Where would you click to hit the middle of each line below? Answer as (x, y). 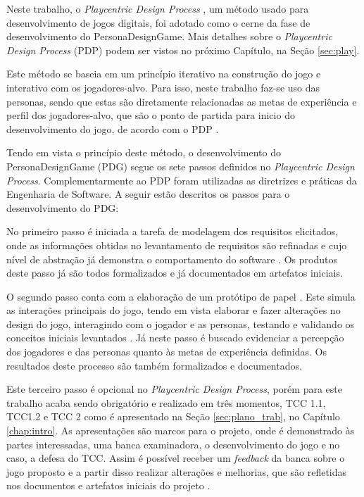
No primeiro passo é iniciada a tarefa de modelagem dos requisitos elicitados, (172, 231)
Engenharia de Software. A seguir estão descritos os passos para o (148, 194)
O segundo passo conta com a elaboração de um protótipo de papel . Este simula (181, 296)
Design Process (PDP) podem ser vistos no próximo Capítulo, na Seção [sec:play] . (183, 50)
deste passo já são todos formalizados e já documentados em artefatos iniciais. (175, 273)
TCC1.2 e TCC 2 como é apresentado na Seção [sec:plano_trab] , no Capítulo (173, 416)
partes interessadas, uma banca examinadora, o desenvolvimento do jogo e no (173, 444)
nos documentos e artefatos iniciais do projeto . (108, 485)
